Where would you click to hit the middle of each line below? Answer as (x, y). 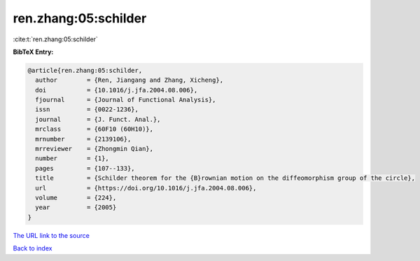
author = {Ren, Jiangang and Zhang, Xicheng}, (129, 80)
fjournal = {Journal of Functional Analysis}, (126, 100)
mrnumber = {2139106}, (83, 139)
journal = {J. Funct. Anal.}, (98, 119)
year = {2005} (76, 207)
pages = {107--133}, (85, 168)
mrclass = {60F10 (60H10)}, (94, 129)
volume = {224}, (76, 198)
